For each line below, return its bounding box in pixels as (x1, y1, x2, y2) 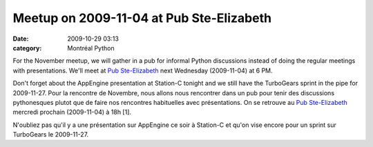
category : (12, 43, 42, 52)
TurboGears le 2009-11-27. (12, 130, 89, 139)
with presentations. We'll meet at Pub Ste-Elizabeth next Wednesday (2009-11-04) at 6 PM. (12, 66, 273, 75)
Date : (12, 35, 29, 43)
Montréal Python (67, 43, 115, 52)
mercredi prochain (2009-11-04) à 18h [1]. (12, 108, 131, 117)
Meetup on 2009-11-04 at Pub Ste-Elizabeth (12, 10, 272, 26)
